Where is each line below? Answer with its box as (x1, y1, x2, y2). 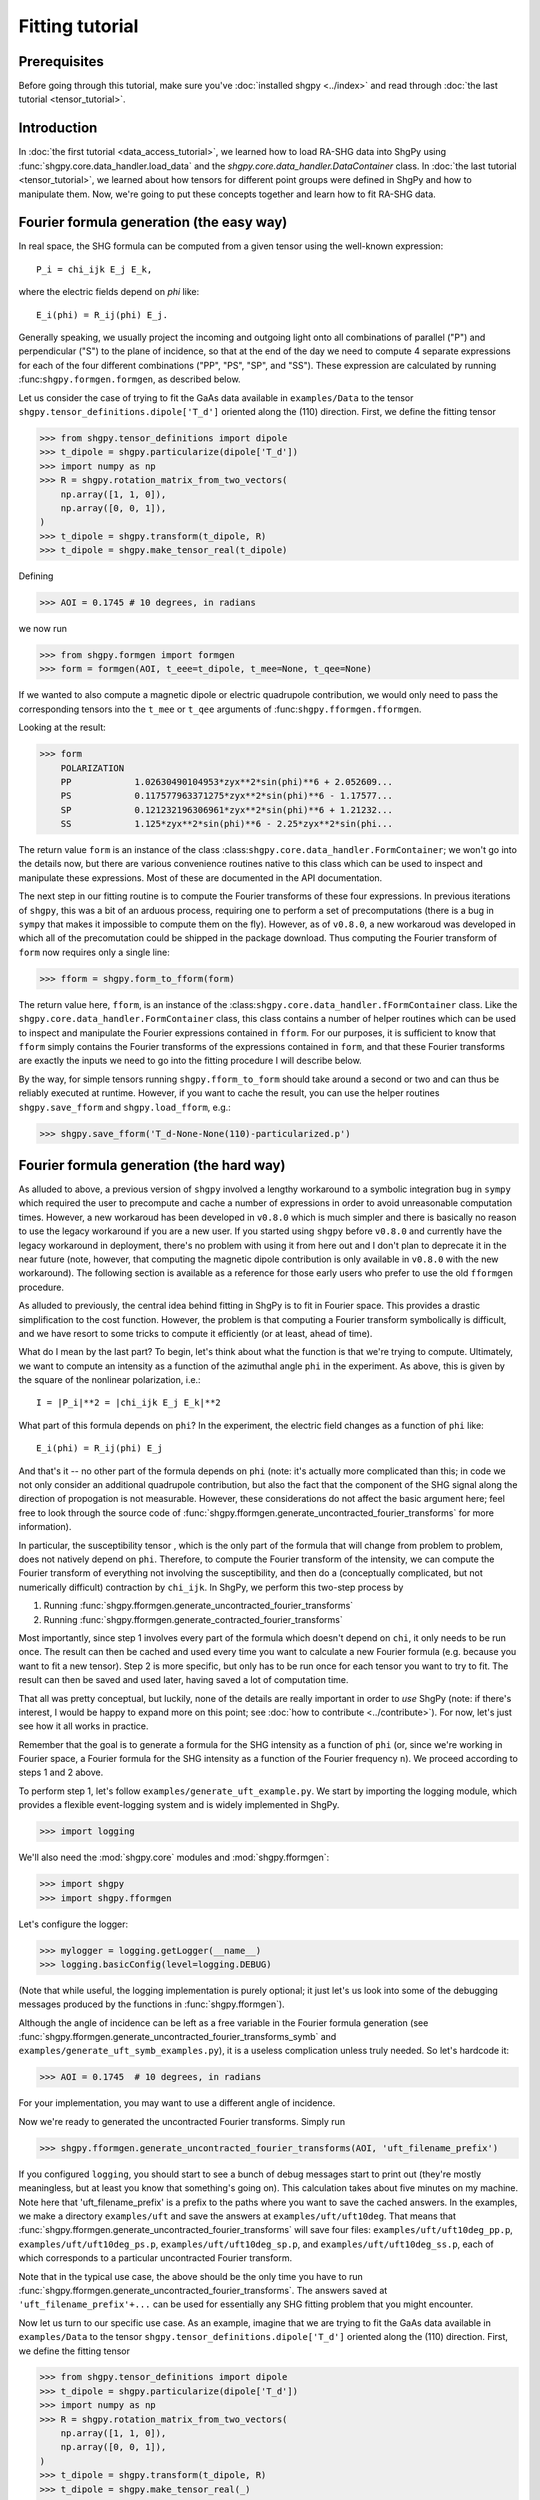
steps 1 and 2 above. (18, 1766, 104, 1779)
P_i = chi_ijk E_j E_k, (36, 263, 153, 275)
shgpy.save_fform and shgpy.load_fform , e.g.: (18, 1101, 232, 1113)
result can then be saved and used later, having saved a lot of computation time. (18, 1674, 349, 1686)
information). (18, 1521, 72, 1533)
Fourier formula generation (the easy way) (18, 214, 288, 231)
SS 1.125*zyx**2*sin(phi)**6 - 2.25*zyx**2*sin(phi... (60, 818, 394, 830)
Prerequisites (18, 53, 104, 70)
